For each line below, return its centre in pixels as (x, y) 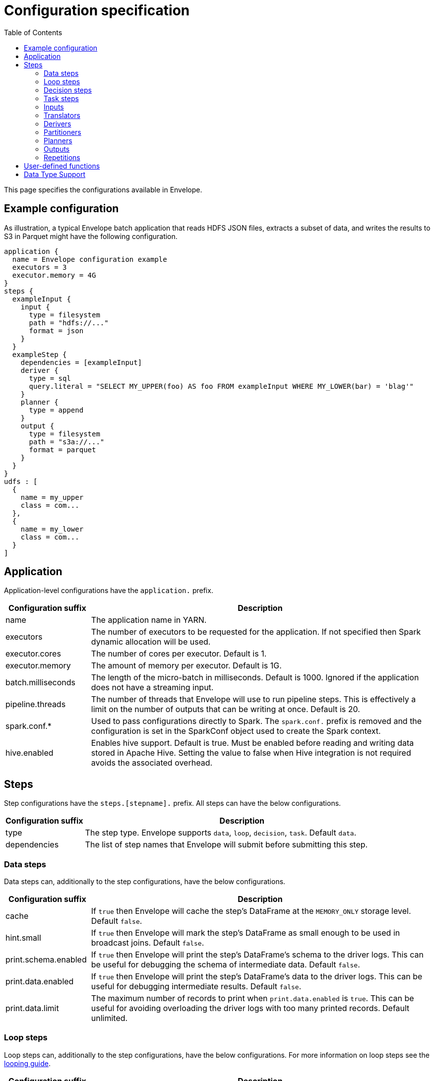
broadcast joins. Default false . (148, 943)
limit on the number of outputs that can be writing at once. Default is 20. (225, 709)
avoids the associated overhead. (152, 763)
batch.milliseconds (40, 683)
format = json (56, 330)
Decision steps (68, 90)
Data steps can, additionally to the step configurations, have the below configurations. (145, 882)
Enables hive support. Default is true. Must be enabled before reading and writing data (252, 743)
